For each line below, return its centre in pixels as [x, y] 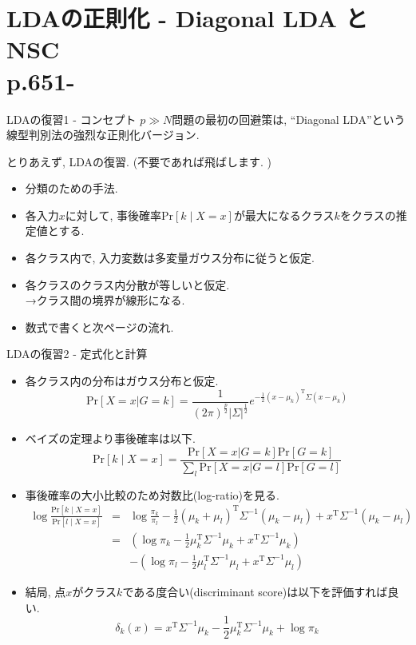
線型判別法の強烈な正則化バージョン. [103, 135]
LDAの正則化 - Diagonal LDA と [187, 18]
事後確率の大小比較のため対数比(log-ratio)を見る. [152, 494]
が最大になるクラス [284, 215]
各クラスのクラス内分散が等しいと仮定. [127, 284]
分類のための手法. [71, 188]
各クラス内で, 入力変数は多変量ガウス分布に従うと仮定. [170, 258]
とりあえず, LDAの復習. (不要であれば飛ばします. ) [139, 161]
